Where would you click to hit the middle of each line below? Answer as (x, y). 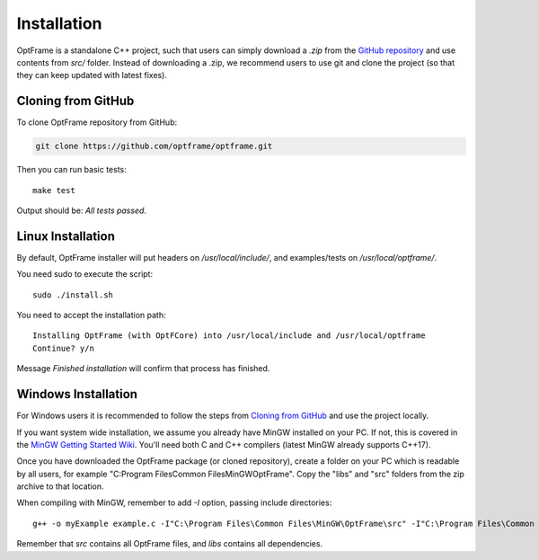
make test (54, 190)
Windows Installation (77, 394)
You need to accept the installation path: (91, 316)
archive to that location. (60, 486)
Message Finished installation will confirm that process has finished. (143, 369)
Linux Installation (66, 236)
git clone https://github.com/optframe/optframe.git (154, 147)
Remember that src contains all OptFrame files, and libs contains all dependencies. (170, 544)
